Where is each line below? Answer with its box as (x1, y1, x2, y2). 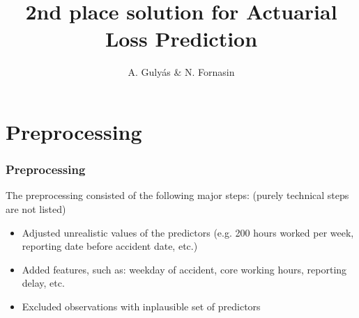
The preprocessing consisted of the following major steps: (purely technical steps (6, 188, 349, 202)
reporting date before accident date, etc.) (22, 239, 198, 253)
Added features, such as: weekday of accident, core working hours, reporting (22, 262, 347, 276)
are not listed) (6, 201, 66, 216)
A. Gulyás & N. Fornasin (128, 65, 235, 79)
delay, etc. (22, 276, 65, 290)
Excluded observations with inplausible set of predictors (22, 299, 261, 313)
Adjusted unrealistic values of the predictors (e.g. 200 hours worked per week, (22, 225, 354, 239)
